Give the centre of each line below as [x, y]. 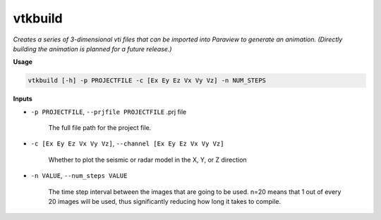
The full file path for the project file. [100, 128]
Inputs [23, 99]
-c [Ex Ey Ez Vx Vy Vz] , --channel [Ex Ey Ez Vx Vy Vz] [127, 143]
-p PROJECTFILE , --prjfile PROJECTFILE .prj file [109, 112]
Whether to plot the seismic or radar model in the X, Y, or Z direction [147, 160]
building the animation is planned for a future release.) [92, 48]
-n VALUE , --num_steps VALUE [79, 176]
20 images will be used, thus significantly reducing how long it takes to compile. [165, 202]
